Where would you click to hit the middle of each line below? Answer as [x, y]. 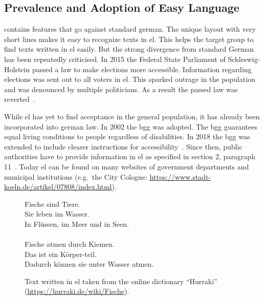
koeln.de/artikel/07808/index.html [58, 187]
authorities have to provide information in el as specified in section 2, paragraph [130, 156]
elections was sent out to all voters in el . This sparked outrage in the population [130, 79]
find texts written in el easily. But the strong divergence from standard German [129, 49]
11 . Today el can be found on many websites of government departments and [127, 166]
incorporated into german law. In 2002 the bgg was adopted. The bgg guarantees [131, 126]
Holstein [17, 69]
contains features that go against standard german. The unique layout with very [130, 29]
